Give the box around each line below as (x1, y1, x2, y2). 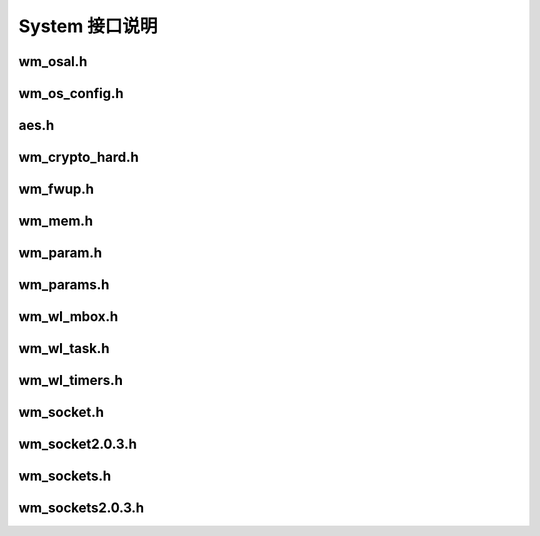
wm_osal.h (18, 53, 88, 70)
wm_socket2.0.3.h (18, 436, 137, 453)
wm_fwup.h (18, 181, 95, 198)
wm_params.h (18, 276, 110, 294)
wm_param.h (18, 245, 103, 262)
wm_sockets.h (18, 468, 112, 485)
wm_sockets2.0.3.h (18, 500, 145, 517)
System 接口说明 (18, 15, 158, 37)
